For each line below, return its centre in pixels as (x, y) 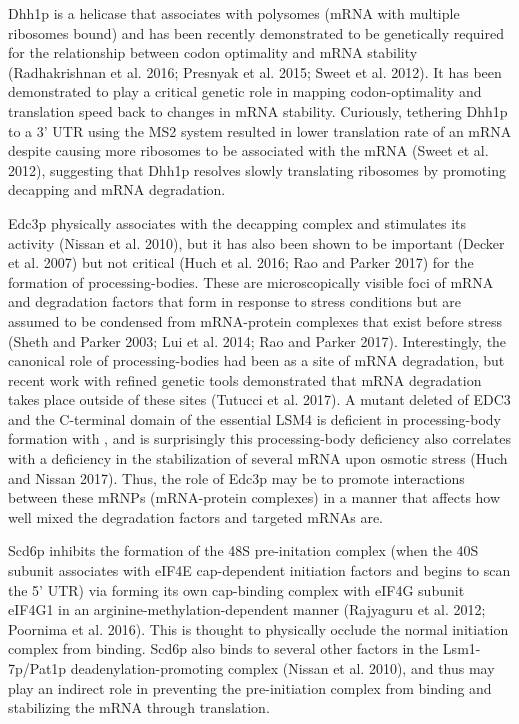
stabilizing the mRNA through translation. (139, 707)
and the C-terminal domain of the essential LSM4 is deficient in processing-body (254, 418)
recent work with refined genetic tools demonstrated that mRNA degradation (245, 379)
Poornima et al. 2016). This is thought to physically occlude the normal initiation (258, 628)
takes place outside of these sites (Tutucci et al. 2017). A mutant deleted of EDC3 (259, 399)
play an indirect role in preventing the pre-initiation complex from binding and (250, 687)
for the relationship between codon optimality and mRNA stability (213, 52)
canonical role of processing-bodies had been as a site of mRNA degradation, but (256, 360)
